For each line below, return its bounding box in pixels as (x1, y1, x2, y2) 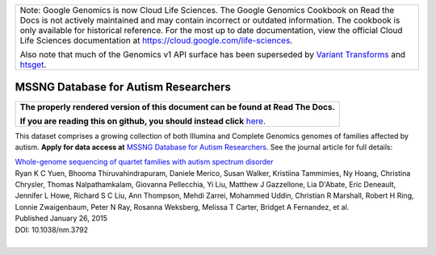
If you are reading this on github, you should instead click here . (19, 115, 266, 127)
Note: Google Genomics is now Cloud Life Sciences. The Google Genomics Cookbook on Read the (19, 5, 395, 15)
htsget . (19, 59, 47, 70)
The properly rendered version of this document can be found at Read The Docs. (19, 101, 335, 112)
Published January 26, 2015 (15, 214, 108, 224)
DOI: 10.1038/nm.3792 (15, 224, 89, 234)
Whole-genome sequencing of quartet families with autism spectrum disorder (15, 157, 274, 167)
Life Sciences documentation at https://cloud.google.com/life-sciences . (19, 35, 293, 46)
